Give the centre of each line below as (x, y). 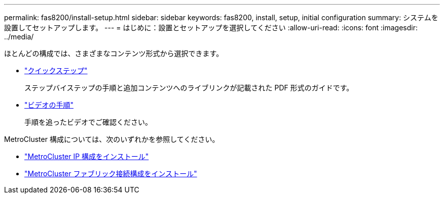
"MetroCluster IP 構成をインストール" (87, 156)
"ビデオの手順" (49, 105)
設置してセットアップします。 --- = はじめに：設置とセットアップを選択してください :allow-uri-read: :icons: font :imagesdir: (211, 28)
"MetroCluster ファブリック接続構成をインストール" (111, 174)
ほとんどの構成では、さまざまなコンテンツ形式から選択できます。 (114, 53)
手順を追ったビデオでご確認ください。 (88, 122)
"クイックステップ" (56, 70)
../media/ (19, 37)
